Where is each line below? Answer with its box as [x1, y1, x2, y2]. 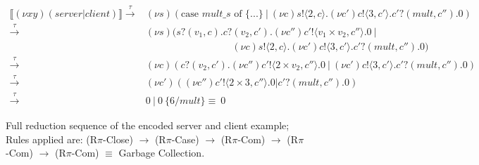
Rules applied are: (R [6, 131, 98, 146]
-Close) [103, 131, 133, 146]
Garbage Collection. [118, 145, 205, 160]
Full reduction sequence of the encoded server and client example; [6, 118, 290, 133]
